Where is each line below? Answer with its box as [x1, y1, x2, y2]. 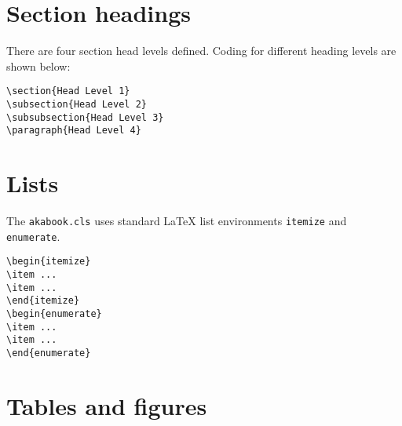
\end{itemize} [6, 295, 80, 307]
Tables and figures [6, 389, 207, 421]
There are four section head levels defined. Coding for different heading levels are [6, 42, 397, 59]
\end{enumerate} [6, 347, 91, 359]
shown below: [6, 57, 71, 74]
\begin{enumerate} [6, 308, 102, 319]
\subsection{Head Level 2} [6, 98, 147, 110]
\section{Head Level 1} [6, 86, 130, 97]
